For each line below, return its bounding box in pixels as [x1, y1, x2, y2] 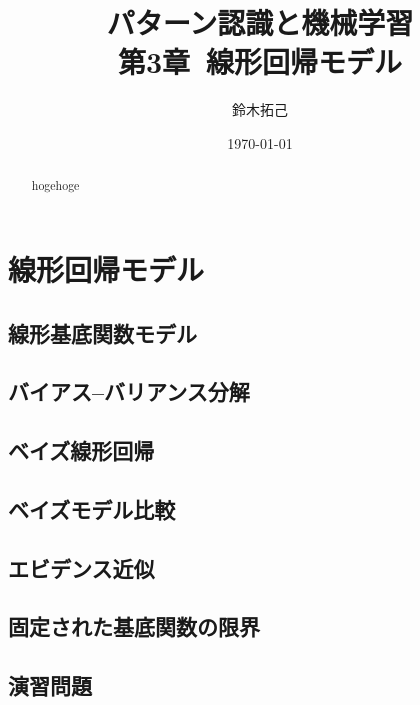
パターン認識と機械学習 [106, 2, 414, 43]
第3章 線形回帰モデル [117, 41, 403, 82]
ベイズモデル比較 [8, 493, 176, 524]
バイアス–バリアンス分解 [8, 376, 250, 407]
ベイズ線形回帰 [8, 435, 155, 466]
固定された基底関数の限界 [8, 611, 260, 642]
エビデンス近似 [8, 552, 155, 583]
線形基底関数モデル [8, 317, 197, 348]
